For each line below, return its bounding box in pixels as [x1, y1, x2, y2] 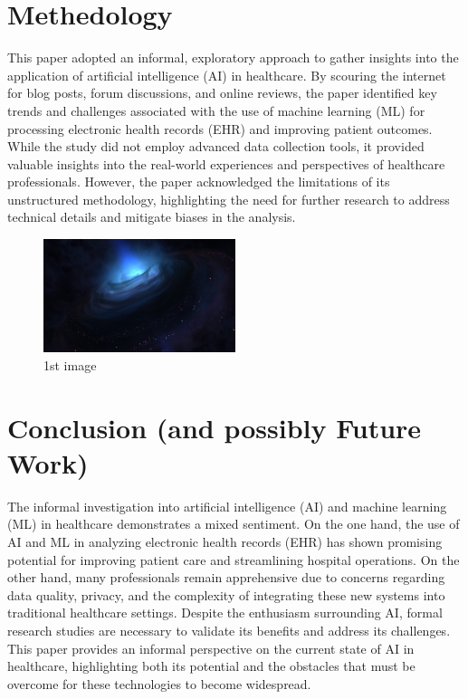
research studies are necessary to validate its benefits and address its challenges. [7, 620, 451, 639]
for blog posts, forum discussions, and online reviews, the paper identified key [7, 83, 437, 102]
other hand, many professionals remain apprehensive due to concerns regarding [7, 568, 445, 587]
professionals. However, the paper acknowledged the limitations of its [7, 172, 390, 191]
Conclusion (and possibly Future [7, 408, 422, 445]
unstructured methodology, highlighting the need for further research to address [7, 189, 450, 208]
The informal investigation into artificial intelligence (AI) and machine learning [7, 496, 447, 515]
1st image [43, 355, 97, 374]
